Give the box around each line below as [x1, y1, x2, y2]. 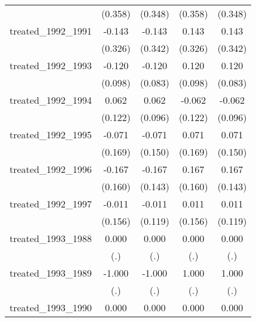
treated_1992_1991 [10, 24, 92, 38]
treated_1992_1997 [10, 197, 92, 210]
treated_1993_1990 [10, 301, 92, 314]
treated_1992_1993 [10, 58, 92, 72]
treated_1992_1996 [10, 162, 92, 176]
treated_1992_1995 [10, 128, 92, 141]
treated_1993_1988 [10, 231, 92, 245]
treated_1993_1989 [10, 266, 92, 280]
